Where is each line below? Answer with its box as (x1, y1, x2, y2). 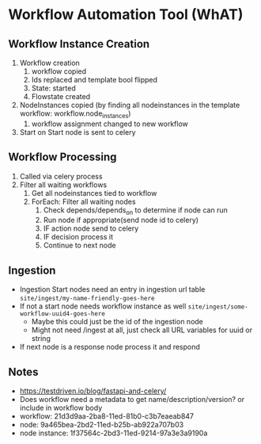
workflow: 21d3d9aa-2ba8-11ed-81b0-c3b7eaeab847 (19, 411, 195, 421)
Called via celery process (19, 171, 103, 181)
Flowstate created (31, 92, 91, 101)
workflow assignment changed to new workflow (31, 119, 188, 128)
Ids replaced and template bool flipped (31, 75, 158, 84)
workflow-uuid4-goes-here (19, 310, 105, 318)
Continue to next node (43, 240, 116, 251)
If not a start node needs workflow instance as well (19, 301, 187, 311)
